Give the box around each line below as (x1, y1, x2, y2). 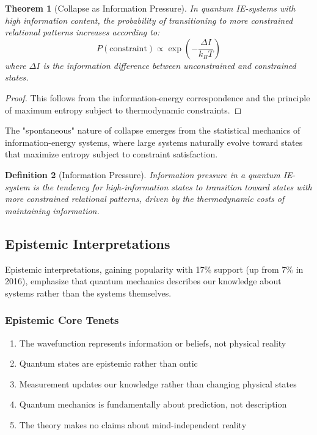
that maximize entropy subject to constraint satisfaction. (5, 148, 218, 160)
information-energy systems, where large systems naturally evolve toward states (5, 135, 303, 148)
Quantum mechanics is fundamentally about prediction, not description (19, 398, 287, 411)
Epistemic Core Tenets (5, 312, 119, 328)
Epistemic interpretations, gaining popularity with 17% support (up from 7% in (5, 262, 304, 275)
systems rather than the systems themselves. (5, 286, 172, 299)
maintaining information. (5, 204, 100, 217)
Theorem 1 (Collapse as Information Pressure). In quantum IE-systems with (5, 2, 296, 14)
